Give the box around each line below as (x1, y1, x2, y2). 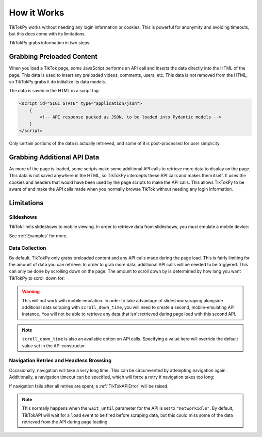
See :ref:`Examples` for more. (9, 233, 68, 239)
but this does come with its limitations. (9, 31, 86, 36)
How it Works (9, 7, 65, 18)
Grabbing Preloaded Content (9, 52, 98, 61)
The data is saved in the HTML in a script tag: (9, 88, 100, 94)
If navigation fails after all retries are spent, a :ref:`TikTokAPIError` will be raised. (9, 383, 169, 389)
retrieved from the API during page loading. (22, 419, 109, 425)
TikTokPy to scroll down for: (9, 275, 65, 281)
